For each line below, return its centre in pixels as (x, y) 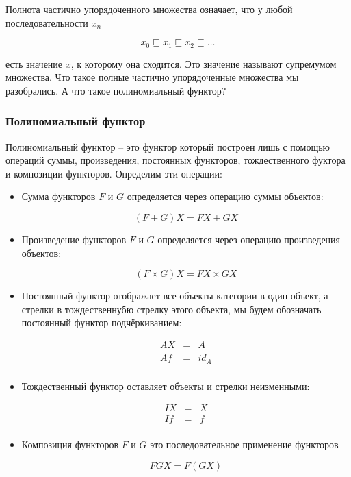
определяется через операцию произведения (249, 240)
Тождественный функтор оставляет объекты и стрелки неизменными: (166, 386)
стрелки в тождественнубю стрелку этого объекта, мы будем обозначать (171, 309)
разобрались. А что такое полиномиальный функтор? (116, 90)
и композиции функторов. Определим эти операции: (114, 173)
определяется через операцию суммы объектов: (225, 196)
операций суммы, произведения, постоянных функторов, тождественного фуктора (175, 160)
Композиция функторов (70, 444)
